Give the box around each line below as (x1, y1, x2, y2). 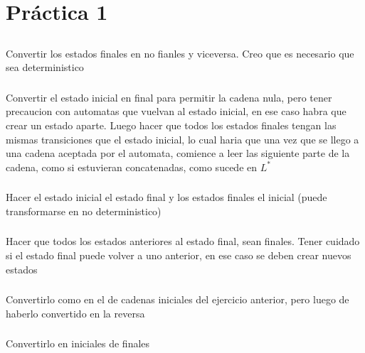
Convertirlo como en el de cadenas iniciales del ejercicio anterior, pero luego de (6, 292, 349, 307)
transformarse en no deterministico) (6, 203, 162, 218)
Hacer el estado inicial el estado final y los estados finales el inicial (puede (6, 190, 327, 205)
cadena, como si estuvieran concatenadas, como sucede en (6, 159, 258, 174)
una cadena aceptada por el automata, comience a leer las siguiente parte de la (6, 146, 350, 161)
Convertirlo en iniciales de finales (6, 336, 150, 351)
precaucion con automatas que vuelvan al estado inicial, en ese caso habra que (6, 104, 347, 119)
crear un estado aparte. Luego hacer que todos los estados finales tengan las (6, 118, 337, 133)
